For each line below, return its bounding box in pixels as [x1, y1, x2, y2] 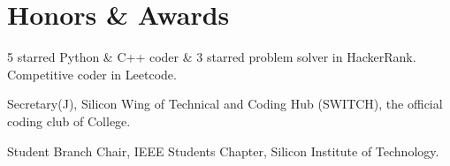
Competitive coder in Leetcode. [7, 64, 177, 83]
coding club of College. [7, 111, 131, 130]
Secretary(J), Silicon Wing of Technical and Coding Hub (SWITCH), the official [7, 94, 443, 113]
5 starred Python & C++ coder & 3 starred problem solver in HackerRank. [7, 48, 416, 66]
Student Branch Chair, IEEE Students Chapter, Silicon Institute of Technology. [7, 141, 439, 160]
